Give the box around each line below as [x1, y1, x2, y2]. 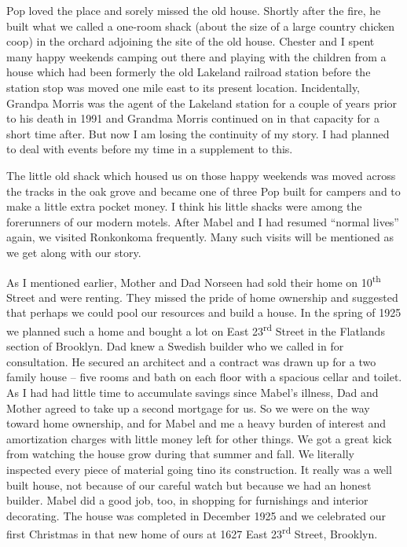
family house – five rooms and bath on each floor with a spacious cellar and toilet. [6, 369, 402, 385]
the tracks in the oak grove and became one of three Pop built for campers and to [6, 182, 401, 199]
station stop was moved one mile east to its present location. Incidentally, [6, 79, 361, 95]
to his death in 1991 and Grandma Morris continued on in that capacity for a [6, 110, 379, 127]
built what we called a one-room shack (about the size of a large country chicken [6, 17, 395, 34]
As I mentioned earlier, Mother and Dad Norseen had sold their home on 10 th [6, 271, 381, 290]
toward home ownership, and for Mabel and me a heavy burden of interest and [6, 415, 386, 431]
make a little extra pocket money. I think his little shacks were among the [6, 198, 362, 215]
